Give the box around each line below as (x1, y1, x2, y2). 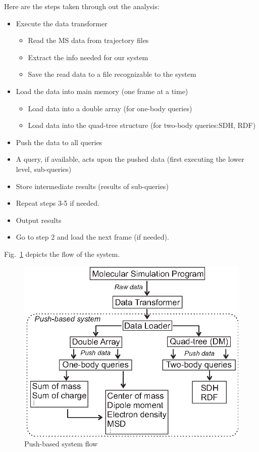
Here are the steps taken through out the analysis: (4, 1, 160, 11)
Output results (16, 214, 62, 225)
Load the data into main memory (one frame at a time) (16, 85, 188, 96)
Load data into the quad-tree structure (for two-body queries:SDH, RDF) (28, 120, 256, 130)
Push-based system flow (24, 438, 98, 449)
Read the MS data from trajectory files (28, 35, 149, 46)
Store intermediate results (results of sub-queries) (16, 180, 169, 191)
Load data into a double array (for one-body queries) (28, 103, 192, 113)
